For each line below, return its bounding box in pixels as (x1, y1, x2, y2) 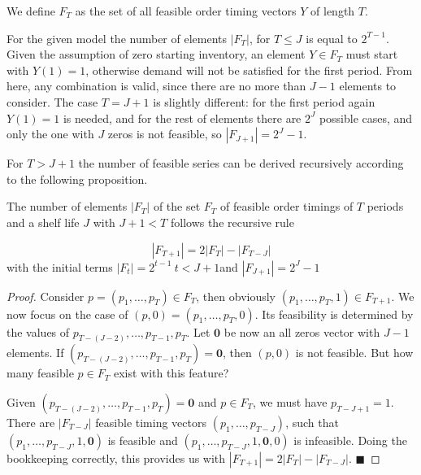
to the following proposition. (7, 170, 148, 187)
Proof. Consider (7, 287, 85, 304)
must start (345, 46, 398, 63)
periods (367, 198, 404, 215)
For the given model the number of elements (7, 29, 227, 46)
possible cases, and (319, 109, 413, 126)
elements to (339, 77, 397, 94)
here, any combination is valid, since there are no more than (7, 77, 306, 94)
